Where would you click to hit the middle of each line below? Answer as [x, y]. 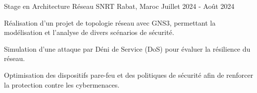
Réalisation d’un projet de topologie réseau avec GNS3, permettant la [110, 22]
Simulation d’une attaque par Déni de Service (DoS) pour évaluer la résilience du [127, 48]
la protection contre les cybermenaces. [62, 84]
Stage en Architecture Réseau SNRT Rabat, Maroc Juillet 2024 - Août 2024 [119, 6]
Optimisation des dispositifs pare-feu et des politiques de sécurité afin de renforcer [129, 75]
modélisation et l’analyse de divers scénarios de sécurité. [89, 32]
